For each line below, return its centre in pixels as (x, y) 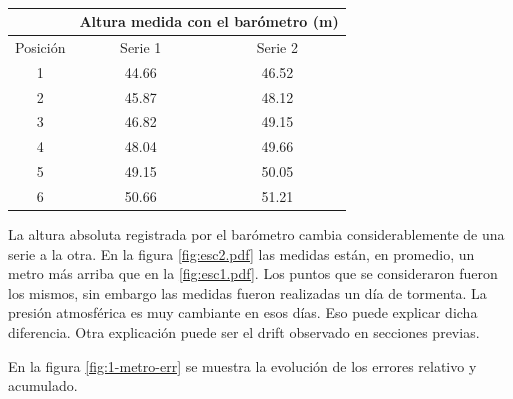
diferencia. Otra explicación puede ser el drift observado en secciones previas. (244, 331)
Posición (40, 46)
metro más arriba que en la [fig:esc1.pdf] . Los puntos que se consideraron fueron (253, 273)
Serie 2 (277, 46)
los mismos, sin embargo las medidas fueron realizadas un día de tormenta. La (247, 292)
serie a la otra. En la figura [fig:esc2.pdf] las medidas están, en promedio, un (241, 253)
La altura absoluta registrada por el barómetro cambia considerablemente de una (256, 234)
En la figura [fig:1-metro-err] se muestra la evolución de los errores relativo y (242, 365)
